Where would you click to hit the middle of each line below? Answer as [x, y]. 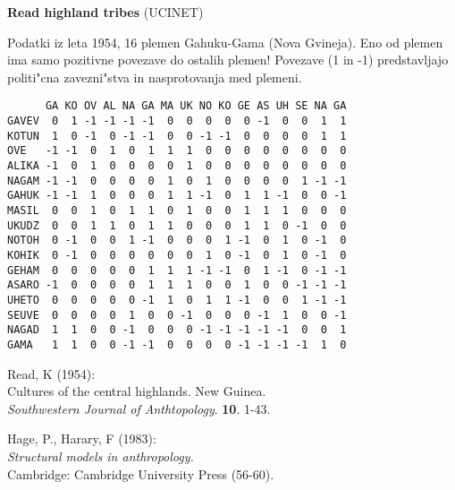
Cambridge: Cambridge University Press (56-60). [141, 473]
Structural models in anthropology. [101, 456]
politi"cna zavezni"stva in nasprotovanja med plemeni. [155, 77]
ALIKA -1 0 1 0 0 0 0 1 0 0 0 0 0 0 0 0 [177, 166]
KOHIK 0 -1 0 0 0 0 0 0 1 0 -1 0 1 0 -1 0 [177, 255]
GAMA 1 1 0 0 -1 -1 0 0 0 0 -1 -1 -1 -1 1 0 [177, 344]
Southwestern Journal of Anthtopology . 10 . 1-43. [139, 408]
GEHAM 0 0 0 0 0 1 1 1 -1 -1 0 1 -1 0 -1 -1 [177, 270]
